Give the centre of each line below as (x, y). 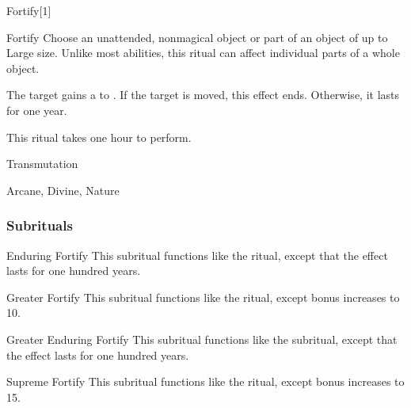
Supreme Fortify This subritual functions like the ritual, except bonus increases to (205, 381)
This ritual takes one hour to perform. (99, 137)
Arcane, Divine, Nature (63, 190)
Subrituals (40, 225)
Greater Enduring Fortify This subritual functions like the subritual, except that (202, 339)
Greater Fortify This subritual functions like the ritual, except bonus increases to (203, 297)
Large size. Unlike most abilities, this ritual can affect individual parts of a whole (203, 53)
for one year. (37, 110)
